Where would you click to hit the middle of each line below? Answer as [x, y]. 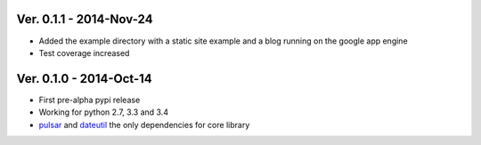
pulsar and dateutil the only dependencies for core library [144, 125]
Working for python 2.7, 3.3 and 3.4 [104, 112]
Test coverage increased [84, 52]
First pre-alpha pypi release [90, 100]
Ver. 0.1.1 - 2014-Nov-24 [85, 19]
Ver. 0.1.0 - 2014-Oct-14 [84, 79]
